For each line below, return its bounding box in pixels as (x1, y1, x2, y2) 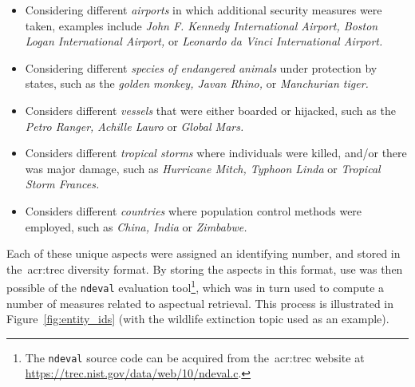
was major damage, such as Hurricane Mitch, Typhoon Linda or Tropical (25, 160, 381, 176)
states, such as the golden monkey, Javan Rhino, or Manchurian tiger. (25, 75, 369, 92)
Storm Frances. (25, 176, 100, 192)
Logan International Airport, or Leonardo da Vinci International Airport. (25, 33, 383, 49)
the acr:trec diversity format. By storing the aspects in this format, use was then (6, 260, 403, 277)
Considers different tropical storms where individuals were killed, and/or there (25, 144, 407, 161)
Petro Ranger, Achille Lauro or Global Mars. (25, 117, 244, 134)
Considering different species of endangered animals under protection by (25, 59, 377, 76)
